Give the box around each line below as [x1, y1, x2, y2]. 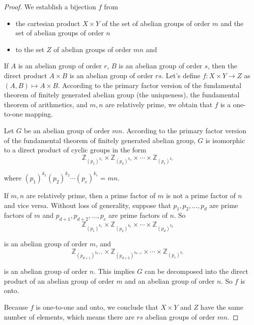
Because [4, 302, 28, 312]
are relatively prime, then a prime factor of [26, 190, 156, 200]
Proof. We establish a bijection [4, 1, 96, 11]
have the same [200, 302, 243, 312]
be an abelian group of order [24, 125, 110, 135]
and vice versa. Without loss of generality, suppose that [4, 200, 171, 210]
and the [220, 18, 244, 28]
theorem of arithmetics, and [4, 99, 88, 109]
